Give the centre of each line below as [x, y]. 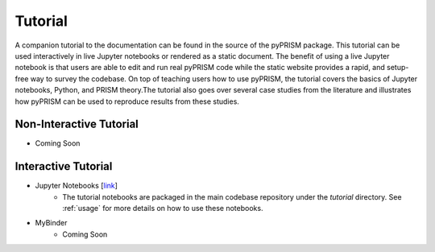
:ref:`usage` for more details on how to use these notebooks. [163, 209]
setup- [398, 68]
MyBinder [51, 223]
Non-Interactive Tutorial [77, 124]
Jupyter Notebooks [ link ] [77, 186]
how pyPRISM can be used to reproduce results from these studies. [127, 101]
